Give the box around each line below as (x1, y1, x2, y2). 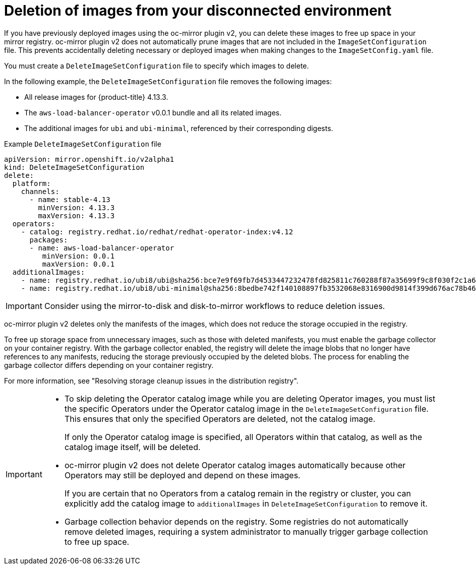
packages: (29, 235, 68, 244)
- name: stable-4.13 (29, 195, 110, 204)
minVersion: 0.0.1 (42, 251, 115, 260)
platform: (12, 179, 51, 187)
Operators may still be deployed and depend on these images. (64, 470, 301, 480)
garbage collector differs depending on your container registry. (4, 360, 214, 369)
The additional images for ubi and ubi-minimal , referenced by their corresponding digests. (24, 123, 333, 133)
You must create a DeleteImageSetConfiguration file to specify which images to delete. (4, 61, 309, 70)
